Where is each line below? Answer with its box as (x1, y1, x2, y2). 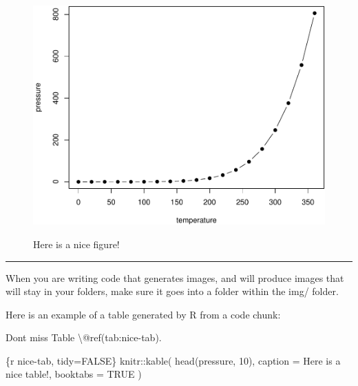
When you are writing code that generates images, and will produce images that (6, 270, 344, 285)
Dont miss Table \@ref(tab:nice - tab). (6, 330, 162, 345)
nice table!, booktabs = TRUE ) (6, 367, 142, 381)
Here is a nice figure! (33, 236, 120, 251)
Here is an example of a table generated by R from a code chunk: (6, 307, 281, 321)
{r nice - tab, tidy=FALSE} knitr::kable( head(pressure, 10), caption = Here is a (6, 353, 341, 367)
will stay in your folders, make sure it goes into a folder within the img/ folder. (6, 284, 339, 298)
